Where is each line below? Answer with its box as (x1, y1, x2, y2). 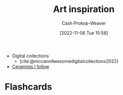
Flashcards (5, 81, 52, 92)
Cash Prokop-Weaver (61, 20, 106, 26)
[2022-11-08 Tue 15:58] (59, 30, 108, 36)
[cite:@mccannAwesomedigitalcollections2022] (19, 58, 118, 64)
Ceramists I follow (12, 63, 50, 69)
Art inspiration (53, 4, 115, 15)
